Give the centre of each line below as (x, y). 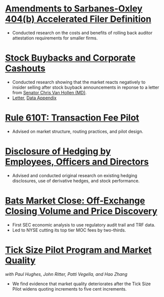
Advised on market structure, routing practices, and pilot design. (78, 131)
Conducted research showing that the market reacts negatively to (79, 82)
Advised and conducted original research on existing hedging (75, 175)
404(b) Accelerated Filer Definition (78, 19)
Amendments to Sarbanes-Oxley (74, 9)
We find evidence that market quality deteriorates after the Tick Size (82, 284)
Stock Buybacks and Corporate (70, 58)
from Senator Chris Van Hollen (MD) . (49, 92)
